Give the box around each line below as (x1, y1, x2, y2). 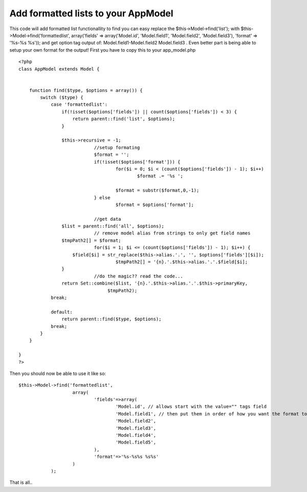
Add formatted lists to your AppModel (9, 8, 173, 19)
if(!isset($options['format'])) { (94, 159, 181, 165)
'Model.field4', (115, 432, 156, 438)
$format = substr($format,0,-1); (115, 188, 200, 194)
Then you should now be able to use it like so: (9, 370, 106, 377)
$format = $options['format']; (115, 202, 194, 207)
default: (51, 309, 73, 315)
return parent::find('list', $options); (72, 116, 175, 122)
